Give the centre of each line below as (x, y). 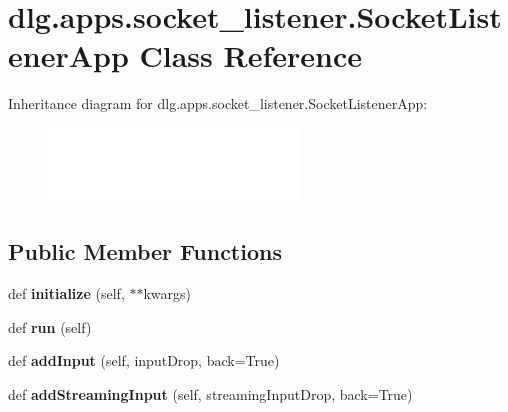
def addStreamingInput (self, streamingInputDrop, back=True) (210, 394)
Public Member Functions (145, 251)
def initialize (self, (66, 293)
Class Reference (251, 55)
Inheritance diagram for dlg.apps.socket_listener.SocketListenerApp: (218, 103)
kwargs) (167, 293)
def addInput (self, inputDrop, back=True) (144, 360)
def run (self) (50, 326)
